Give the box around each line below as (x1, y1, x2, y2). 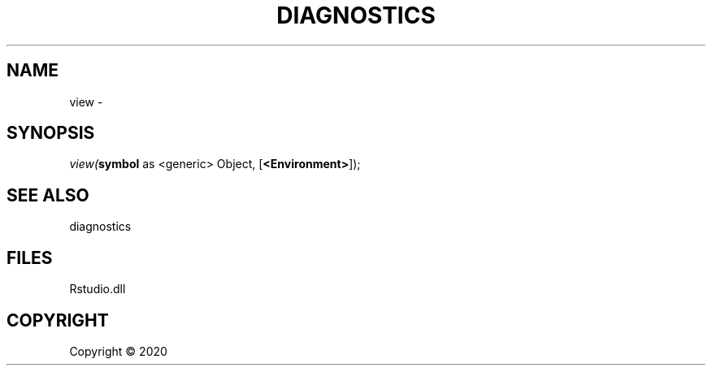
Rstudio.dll (69, 282, 126, 296)
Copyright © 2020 (69, 344, 167, 358)
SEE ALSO (7, 184, 89, 205)
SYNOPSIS (7, 123, 95, 144)
